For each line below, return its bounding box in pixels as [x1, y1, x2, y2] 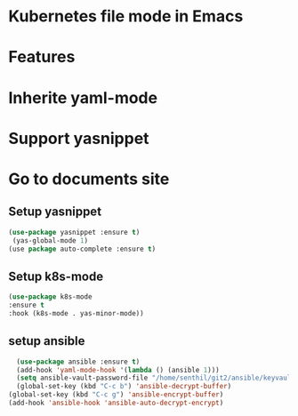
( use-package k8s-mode [8, 292, 93, 301]
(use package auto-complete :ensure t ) [8, 244, 157, 253]
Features [8, 47, 76, 68]
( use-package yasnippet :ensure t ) [8, 228, 141, 236]
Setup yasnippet [8, 204, 102, 220]
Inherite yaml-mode [8, 87, 157, 108]
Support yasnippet [8, 128, 149, 148]
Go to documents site [8, 169, 170, 188]
